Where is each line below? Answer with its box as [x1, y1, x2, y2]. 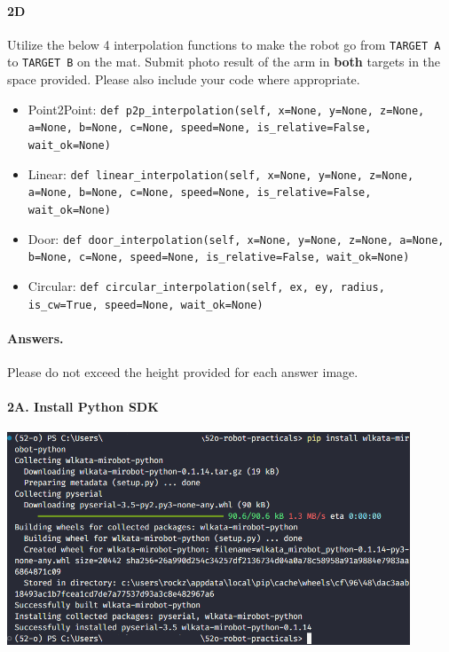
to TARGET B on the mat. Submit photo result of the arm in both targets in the [7, 52, 441, 71]
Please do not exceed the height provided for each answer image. [7, 363, 358, 381]
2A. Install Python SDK [7, 397, 159, 416]
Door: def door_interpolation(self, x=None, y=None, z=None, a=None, [28, 229, 445, 247]
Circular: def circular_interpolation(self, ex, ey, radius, [28, 276, 385, 295]
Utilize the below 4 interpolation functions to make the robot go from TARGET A [7, 35, 441, 53]
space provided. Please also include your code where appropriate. [7, 70, 360, 89]
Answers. [7, 328, 64, 347]
